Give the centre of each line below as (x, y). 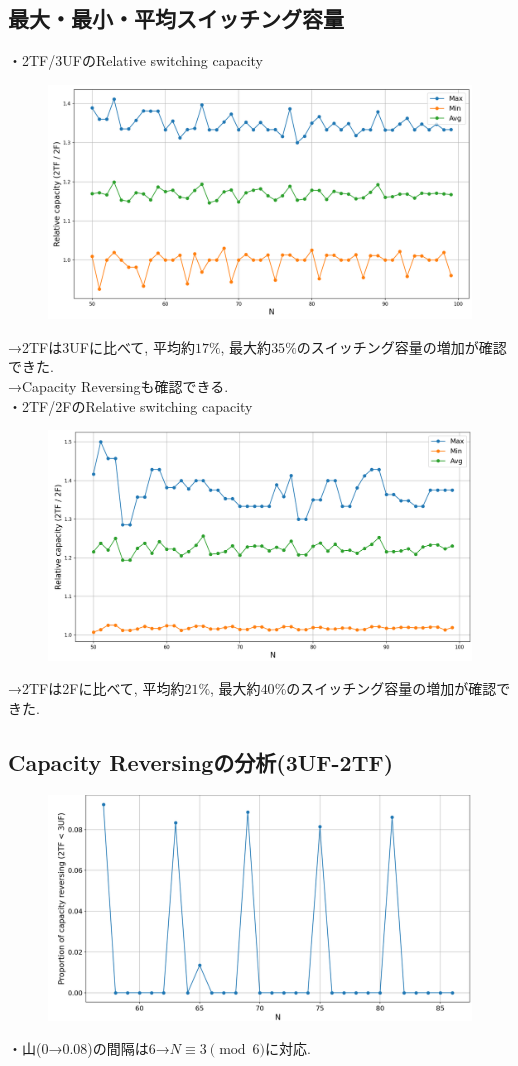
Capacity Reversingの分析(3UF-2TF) (201, 761)
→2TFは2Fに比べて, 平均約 (96, 688)
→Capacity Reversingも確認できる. (118, 385)
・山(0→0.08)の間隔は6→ (89, 1048)
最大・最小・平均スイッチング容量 (176, 18)
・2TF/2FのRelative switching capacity (130, 405)
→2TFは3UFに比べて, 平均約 (101, 346)
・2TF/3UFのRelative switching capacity (135, 60)
